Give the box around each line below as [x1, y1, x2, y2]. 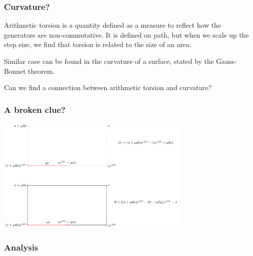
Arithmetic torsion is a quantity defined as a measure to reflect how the [4, 20, 221, 30]
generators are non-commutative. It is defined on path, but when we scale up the [4, 29, 249, 40]
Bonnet [4, 65, 26, 76]
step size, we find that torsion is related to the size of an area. [4, 39, 192, 50]
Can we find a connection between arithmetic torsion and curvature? [4, 82, 212, 93]
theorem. [28, 65, 55, 76]
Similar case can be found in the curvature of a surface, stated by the [4, 56, 214, 66]
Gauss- [216, 56, 237, 66]
